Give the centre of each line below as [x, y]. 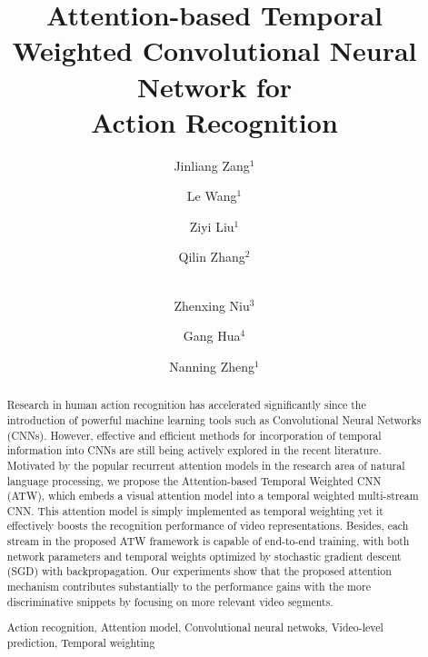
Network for [214, 86]
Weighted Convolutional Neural [214, 50]
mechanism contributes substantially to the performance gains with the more [189, 587]
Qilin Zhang [212, 257]
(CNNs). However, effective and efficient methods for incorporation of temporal [194, 435]
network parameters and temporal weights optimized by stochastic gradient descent [204, 556]
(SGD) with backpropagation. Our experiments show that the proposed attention [199, 571]
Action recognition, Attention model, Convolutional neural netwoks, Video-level [195, 627]
